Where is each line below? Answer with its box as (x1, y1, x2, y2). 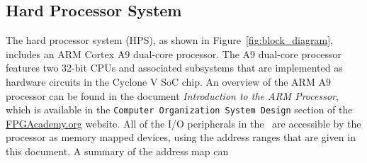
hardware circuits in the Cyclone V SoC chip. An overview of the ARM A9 (6, 74, 331, 89)
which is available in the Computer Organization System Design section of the (6, 102, 353, 117)
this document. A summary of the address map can (6, 144, 229, 159)
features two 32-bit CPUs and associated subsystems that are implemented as (6, 60, 343, 75)
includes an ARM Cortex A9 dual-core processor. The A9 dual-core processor (6, 46, 342, 61)
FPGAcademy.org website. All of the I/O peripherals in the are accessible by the (6, 116, 361, 130)
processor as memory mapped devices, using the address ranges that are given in (6, 130, 356, 145)
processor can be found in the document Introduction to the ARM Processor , (6, 88, 339, 103)
